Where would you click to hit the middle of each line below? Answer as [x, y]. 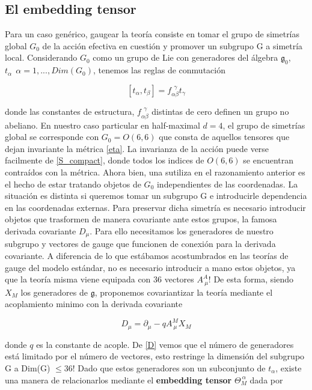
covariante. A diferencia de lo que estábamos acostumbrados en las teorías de [147, 256]
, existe [289, 367]
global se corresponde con [52, 137]
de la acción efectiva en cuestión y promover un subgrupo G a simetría [173, 45]
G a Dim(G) [28, 367]
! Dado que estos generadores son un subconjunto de [169, 367]
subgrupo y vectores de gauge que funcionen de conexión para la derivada [140, 244]
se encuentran [268, 160]
